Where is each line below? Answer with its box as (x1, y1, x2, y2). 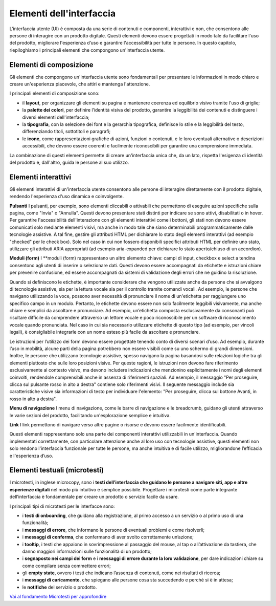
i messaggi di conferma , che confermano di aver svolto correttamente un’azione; (22, 534, 194, 540)
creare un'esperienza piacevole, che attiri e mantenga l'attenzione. (9, 81, 150, 87)
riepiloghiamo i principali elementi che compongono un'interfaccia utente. (9, 47, 165, 53)
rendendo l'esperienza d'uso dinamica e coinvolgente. (9, 193, 124, 200)
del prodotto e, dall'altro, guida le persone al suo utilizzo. (9, 159, 129, 165)
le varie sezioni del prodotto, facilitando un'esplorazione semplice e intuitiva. (9, 412, 171, 418)
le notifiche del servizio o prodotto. (22, 584, 97, 590)
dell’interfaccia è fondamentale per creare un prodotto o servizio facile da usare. (9, 494, 179, 500)
